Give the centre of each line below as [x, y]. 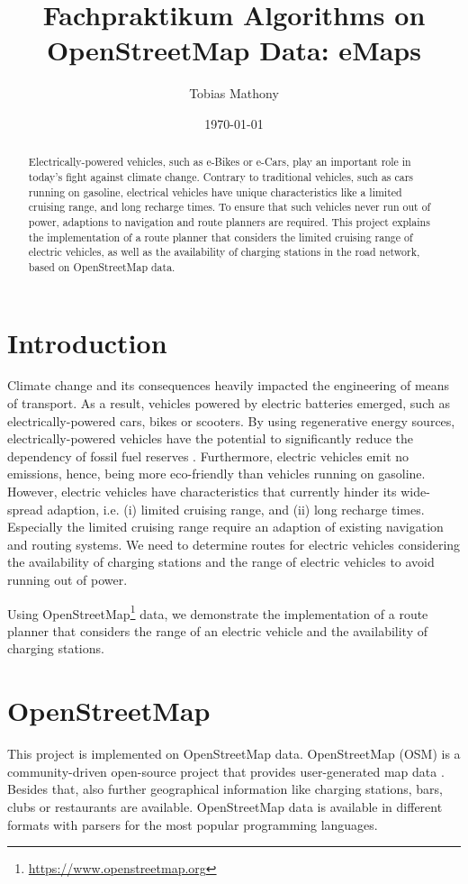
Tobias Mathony [234, 93]
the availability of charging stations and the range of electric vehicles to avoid [221, 562]
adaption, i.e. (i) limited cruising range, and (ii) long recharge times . [236, 509]
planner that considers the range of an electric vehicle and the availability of [217, 630]
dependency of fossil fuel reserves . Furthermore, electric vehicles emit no [208, 456]
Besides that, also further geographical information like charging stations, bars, [225, 789]
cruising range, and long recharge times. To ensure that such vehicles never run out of [229, 207]
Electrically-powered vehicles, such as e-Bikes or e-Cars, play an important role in [220, 162]
